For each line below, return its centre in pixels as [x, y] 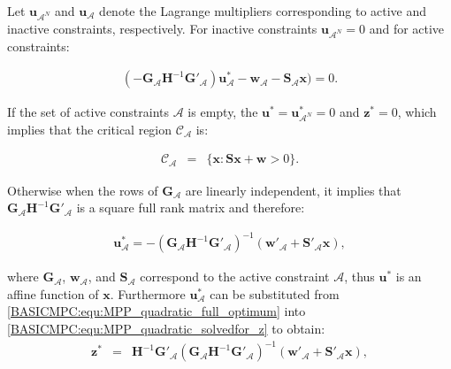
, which [417, 112]
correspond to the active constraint [235, 277]
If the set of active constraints [88, 112]
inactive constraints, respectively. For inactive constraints [162, 28]
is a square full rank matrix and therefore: [191, 208]
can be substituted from [275, 293]
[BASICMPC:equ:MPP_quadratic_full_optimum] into [157, 311]
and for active [407, 28]
